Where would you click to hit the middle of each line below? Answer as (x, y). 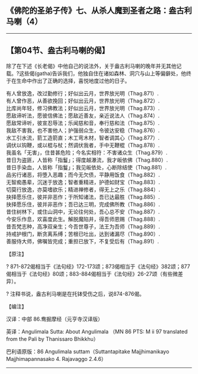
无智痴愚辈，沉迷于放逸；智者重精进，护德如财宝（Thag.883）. (83, 182)
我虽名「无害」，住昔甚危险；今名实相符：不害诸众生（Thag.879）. (87, 152)
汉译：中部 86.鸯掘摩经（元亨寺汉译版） (55, 319)
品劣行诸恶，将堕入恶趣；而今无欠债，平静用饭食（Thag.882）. (83, 175)
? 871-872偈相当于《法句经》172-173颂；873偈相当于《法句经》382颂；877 (98, 266)
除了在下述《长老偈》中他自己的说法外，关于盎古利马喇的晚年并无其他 (91, 66)
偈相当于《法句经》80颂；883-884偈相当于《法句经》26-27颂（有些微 (92, 273)
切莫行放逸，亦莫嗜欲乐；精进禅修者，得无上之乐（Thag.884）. (83, 189)
